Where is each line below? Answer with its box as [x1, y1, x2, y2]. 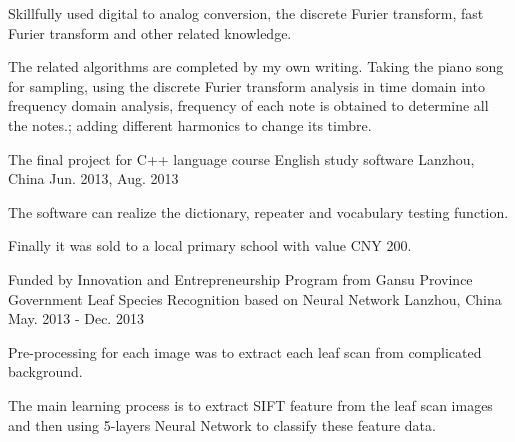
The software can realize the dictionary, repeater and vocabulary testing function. [8, 201, 509, 222]
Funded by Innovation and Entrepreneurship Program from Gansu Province [8, 268, 473, 289]
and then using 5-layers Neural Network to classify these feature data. [8, 414, 436, 435]
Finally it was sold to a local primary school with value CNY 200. [8, 235, 412, 256]
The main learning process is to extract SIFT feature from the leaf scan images [8, 394, 493, 415]
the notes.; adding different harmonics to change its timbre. [8, 114, 372, 135]
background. [8, 361, 83, 382]
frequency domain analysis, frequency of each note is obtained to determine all [8, 95, 489, 116]
